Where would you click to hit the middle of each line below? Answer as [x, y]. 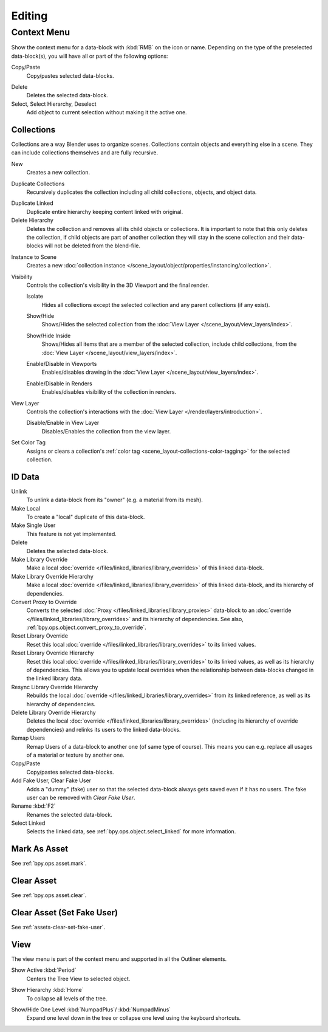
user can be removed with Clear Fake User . [81, 797]
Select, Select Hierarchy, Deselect [54, 104]
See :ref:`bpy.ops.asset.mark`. [49, 864]
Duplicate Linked [32, 203]
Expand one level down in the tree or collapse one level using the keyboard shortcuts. [134, 1018]
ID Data [25, 477]
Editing [29, 16]
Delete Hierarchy [32, 220]
